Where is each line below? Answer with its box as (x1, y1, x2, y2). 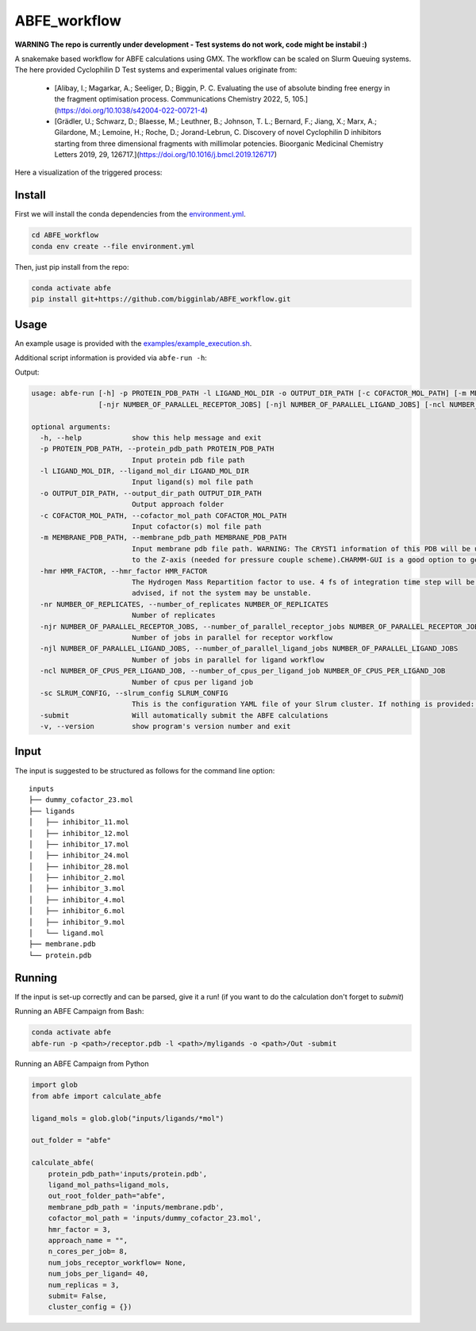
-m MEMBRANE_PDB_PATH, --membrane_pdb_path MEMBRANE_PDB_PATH (40, 533, 287, 543)
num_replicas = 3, (48, 1280, 120, 1289)
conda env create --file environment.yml (31, 242, 195, 251)
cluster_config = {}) (48, 1302, 132, 1312)
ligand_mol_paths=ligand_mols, (48, 1180, 170, 1189)
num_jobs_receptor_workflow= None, (48, 1258, 186, 1267)
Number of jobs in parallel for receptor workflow (131, 633, 333, 642)
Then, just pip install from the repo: (14, 262, 130, 271)
